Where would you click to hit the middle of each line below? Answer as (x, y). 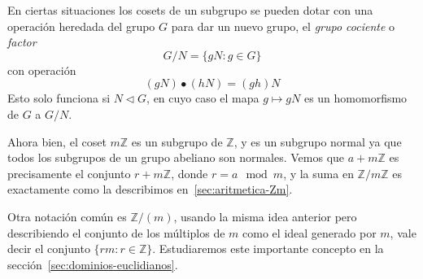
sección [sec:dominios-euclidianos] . (93, 264)
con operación (42, 70)
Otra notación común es (67, 216)
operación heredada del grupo (81, 26)
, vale (403, 232)
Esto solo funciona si (59, 98)
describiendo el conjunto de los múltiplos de (116, 232)
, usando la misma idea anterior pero (265, 216)
